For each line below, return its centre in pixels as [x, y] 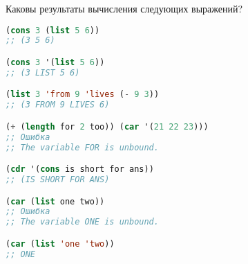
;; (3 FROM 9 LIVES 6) [58, 105]
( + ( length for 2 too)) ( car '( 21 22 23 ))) [107, 126]
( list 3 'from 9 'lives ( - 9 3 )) [83, 95]
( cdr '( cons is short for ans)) [80, 169]
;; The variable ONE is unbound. [82, 222]
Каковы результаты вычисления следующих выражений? [124, 8]
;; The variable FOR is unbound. [82, 147]
